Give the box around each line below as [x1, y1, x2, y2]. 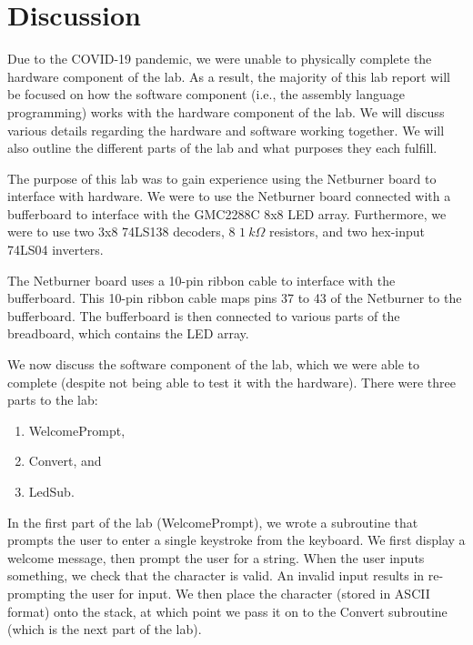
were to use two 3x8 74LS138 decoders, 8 [7, 222, 236, 241]
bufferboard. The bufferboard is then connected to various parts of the [7, 306, 400, 325]
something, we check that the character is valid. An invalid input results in [7, 566, 425, 585]
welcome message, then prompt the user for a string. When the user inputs [7, 548, 425, 567]
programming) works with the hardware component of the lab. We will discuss [7, 102, 445, 121]
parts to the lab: [7, 390, 98, 409]
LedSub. [28, 482, 75, 500]
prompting [7, 583, 65, 602]
